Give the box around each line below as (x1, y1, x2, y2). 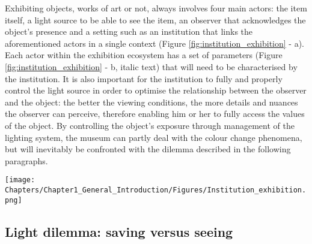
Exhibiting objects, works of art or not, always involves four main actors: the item (5, 2, 307, 14)
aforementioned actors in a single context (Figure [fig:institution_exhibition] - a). (5, 37, 304, 49)
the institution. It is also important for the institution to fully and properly (5, 72, 283, 85)
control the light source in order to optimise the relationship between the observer (5, 84, 307, 97)
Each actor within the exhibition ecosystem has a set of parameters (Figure (5, 49, 283, 61)
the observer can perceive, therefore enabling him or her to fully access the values (5, 107, 305, 120)
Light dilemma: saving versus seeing (5, 222, 233, 240)
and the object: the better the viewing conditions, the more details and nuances (5, 95, 298, 108)
